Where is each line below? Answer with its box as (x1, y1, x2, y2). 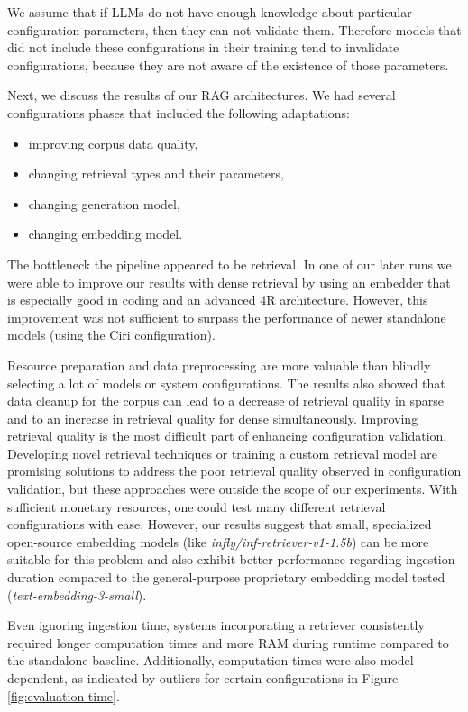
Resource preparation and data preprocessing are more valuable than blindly (7, 355, 431, 374)
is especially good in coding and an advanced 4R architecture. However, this (7, 290, 428, 309)
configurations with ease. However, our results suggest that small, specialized (7, 515, 432, 534)
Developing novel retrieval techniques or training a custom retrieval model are (7, 443, 437, 462)
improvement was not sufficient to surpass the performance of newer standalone (7, 307, 446, 326)
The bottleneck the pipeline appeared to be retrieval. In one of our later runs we (7, 254, 452, 273)
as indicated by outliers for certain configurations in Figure (71, 669, 399, 687)
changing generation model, (28, 194, 180, 213)
